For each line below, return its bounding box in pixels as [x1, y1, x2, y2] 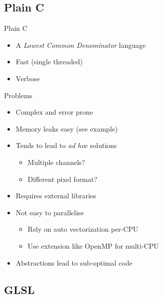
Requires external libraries [15, 190, 96, 201]
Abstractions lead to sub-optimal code [15, 257, 133, 268]
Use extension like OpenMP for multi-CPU [27, 240, 159, 251]
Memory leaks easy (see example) [15, 123, 118, 134]
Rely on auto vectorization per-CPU [27, 224, 139, 234]
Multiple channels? [27, 156, 85, 167]
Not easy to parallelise [15, 207, 84, 217]
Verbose [15, 73, 40, 83]
